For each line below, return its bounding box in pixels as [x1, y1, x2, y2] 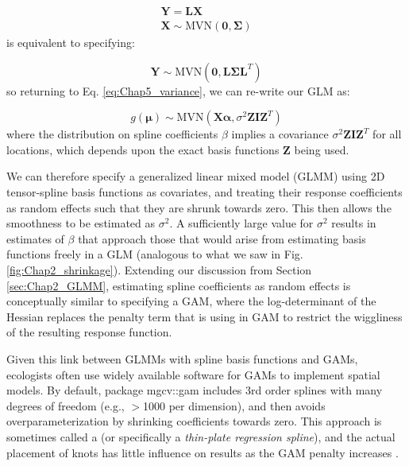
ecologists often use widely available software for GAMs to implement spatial [6, 366, 380, 383]
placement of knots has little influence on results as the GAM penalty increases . [6, 444, 399, 460]
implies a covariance [231, 126, 329, 142]
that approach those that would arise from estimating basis [78, 230, 366, 247]
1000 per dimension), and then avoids [143, 397, 326, 414]
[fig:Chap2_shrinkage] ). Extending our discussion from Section [6, 262, 312, 278]
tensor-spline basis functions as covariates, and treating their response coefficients [6, 184, 403, 200]
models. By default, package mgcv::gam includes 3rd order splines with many [6, 382, 383, 398]
